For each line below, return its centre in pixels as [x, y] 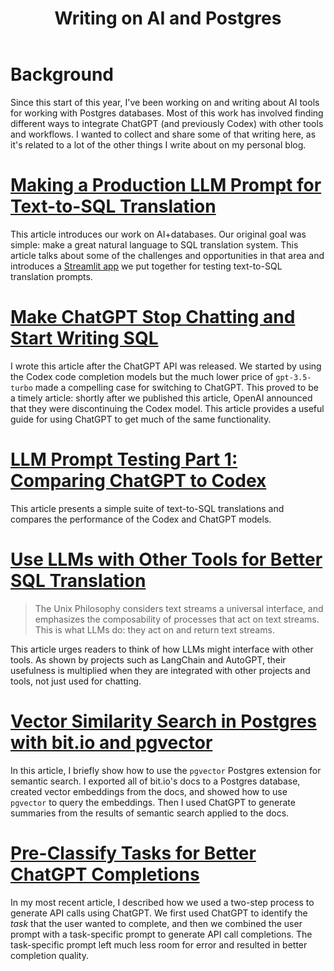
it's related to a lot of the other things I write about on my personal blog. [158, 144]
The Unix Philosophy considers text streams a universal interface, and [179, 608]
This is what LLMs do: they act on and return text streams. [154, 629]
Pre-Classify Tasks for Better [133, 853]
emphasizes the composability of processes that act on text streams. [177, 619]
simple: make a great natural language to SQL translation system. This [154, 244]
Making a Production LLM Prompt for [166, 185]
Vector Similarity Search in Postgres [163, 721]
